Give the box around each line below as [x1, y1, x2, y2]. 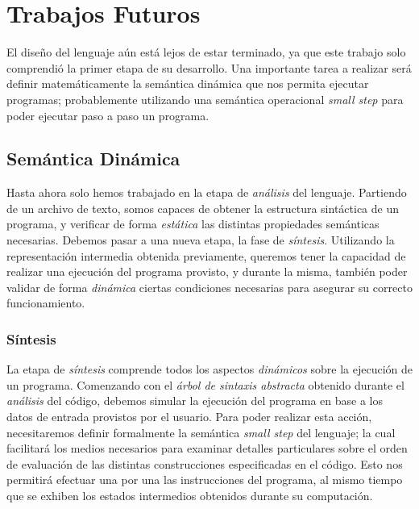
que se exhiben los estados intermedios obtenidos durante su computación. [6, 487, 373, 504]
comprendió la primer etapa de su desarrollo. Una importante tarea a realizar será [6, 59, 412, 76]
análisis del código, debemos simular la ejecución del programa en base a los [6, 392, 383, 409]
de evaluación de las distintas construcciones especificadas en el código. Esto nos [6, 455, 403, 472]
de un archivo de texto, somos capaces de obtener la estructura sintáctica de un [6, 199, 399, 216]
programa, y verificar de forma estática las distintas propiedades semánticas [6, 215, 380, 232]
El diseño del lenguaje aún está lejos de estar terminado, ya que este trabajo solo [6, 44, 406, 60]
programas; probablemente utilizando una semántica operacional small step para [6, 90, 404, 107]
